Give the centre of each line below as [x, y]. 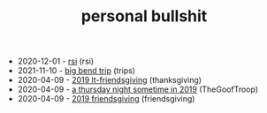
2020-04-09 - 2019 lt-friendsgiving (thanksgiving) [109, 80]
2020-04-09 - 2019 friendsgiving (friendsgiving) [106, 99]
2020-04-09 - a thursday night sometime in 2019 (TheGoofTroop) [138, 89]
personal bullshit [144, 16]
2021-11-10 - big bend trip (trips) [76, 71]
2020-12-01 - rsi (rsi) [56, 61]
